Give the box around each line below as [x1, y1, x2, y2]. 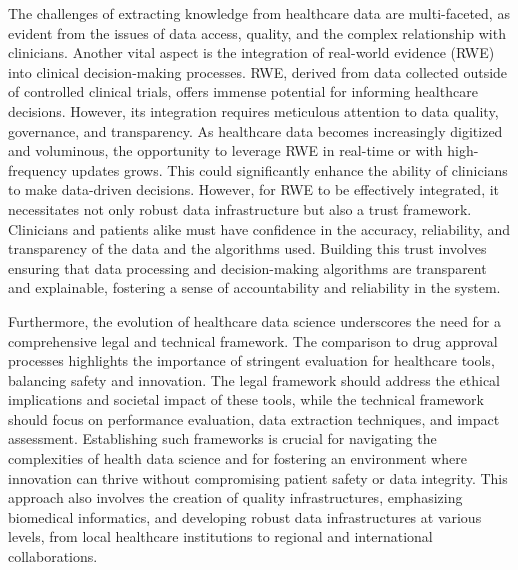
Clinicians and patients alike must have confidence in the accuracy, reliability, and [8, 218, 510, 239]
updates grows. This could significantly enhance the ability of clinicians [71, 159, 508, 180]
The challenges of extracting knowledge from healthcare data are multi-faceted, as [8, 3, 510, 23]
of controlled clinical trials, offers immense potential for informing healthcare [8, 81, 478, 102]
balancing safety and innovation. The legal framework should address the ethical [8, 369, 500, 390]
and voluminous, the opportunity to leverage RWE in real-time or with [8, 140, 443, 161]
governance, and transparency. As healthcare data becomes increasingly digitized [8, 120, 503, 141]
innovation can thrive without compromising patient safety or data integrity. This [8, 467, 508, 488]
